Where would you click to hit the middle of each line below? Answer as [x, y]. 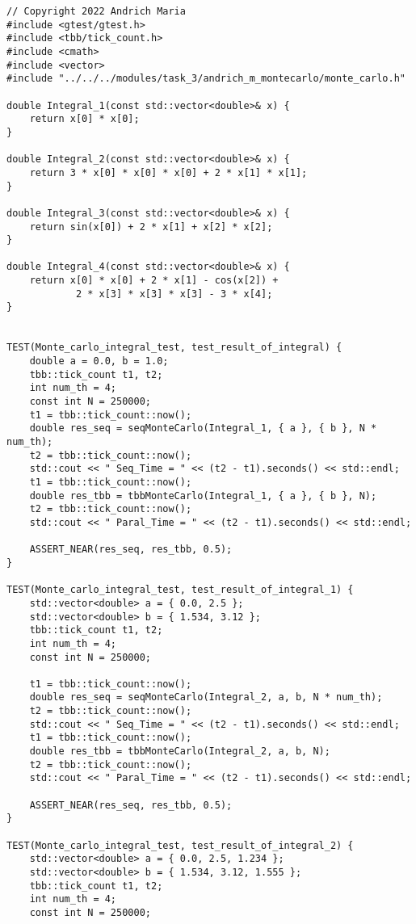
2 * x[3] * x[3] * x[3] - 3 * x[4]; [174, 294]
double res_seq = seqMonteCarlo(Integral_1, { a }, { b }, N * [203, 428]
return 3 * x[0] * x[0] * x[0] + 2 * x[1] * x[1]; [168, 172]
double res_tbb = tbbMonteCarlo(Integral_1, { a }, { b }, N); [203, 496]
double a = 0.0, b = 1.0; [99, 361]
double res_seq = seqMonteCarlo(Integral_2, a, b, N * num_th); [206, 697]
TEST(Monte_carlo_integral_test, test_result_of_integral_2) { [180, 845]
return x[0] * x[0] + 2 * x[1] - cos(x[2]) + [154, 281]
